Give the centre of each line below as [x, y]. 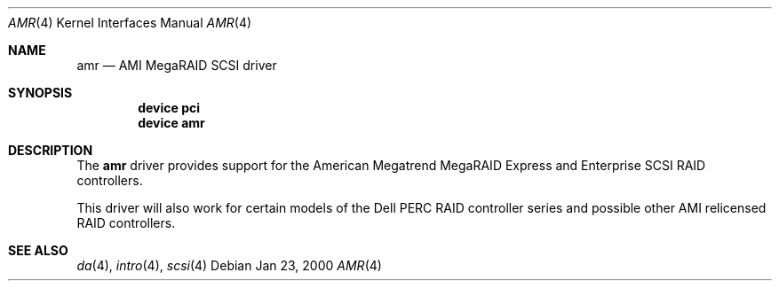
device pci [169, 108]
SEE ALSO [38, 250]
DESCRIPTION [51, 150]
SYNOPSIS [40, 93]
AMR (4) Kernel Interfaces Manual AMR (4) [130, 23]
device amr [171, 123]
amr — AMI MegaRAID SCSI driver [177, 65]
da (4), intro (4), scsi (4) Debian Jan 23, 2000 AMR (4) [229, 265]
